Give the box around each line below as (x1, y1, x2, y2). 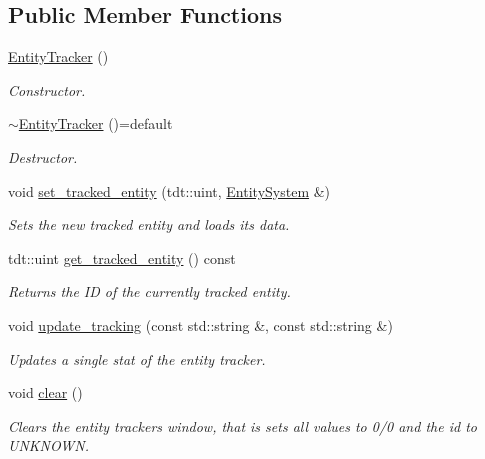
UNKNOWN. (8, 435, 90, 456)
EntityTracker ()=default (18, 113, 173, 134)
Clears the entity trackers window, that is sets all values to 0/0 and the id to (8, 415, 477, 436)
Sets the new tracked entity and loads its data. (8, 214, 290, 235)
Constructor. (8, 79, 86, 100)
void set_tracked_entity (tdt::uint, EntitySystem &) (8, 180, 331, 201)
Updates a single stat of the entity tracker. (8, 348, 266, 369)
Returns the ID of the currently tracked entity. (8, 281, 291, 302)
